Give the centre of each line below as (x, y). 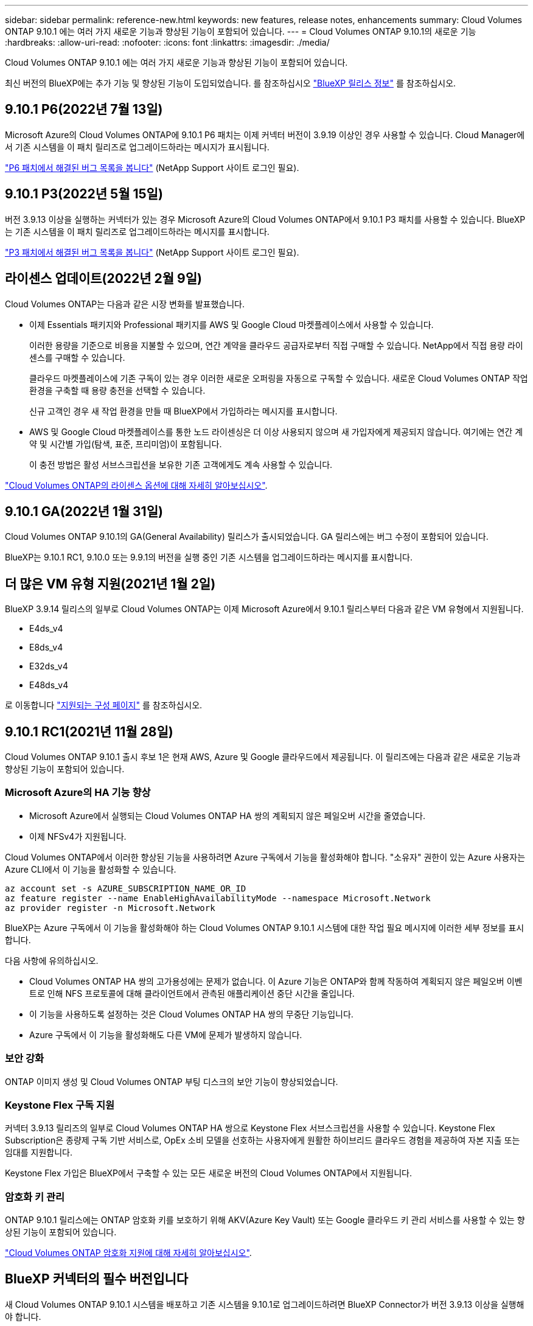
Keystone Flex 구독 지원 (60, 1105)
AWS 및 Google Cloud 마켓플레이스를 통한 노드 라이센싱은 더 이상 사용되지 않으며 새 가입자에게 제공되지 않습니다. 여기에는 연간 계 (276, 431)
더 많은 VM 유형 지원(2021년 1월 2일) (110, 584)
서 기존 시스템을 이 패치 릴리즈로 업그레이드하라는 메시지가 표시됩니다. (137, 147)
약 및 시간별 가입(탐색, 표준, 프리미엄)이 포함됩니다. (126, 444)
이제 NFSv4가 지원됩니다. (78, 836)
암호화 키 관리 (35, 1197)
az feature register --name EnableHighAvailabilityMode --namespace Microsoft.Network (218, 898)
